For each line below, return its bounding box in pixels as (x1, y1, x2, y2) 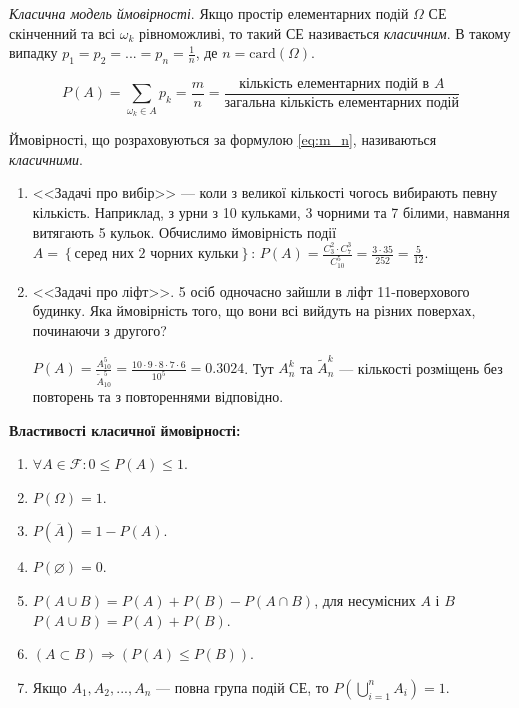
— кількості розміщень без (339, 357, 503, 378)
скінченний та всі (9, 22, 116, 43)
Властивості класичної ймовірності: (9, 419, 241, 440)
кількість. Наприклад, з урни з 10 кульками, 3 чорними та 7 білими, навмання (32, 201, 510, 222)
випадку (9, 42, 58, 63)
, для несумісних (314, 590, 416, 611)
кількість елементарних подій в (239, 76, 430, 91)
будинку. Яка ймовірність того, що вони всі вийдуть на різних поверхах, (32, 300, 476, 321)
